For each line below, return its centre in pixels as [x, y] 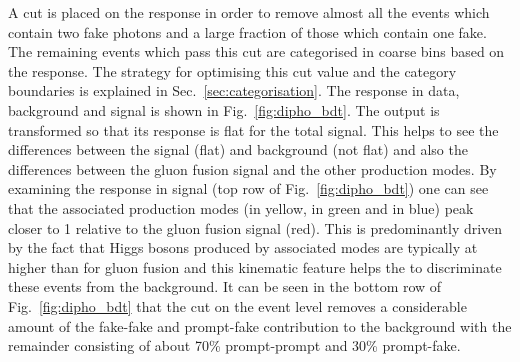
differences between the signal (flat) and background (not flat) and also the [238, 149]
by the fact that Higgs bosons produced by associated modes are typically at [243, 247]
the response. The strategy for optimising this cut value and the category [232, 70]
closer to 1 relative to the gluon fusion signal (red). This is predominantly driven [255, 227]
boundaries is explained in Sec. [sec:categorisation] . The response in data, [234, 90]
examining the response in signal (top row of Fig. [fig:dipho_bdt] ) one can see [248, 188]
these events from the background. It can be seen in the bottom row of [225, 286]
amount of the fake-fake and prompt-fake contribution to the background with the [260, 325]
